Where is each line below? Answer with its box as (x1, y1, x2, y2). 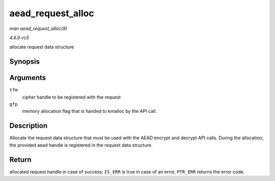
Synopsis (9, 57, 40, 66)
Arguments (9, 74, 46, 82)
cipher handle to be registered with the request (22, 94, 121, 100)
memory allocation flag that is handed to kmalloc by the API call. (22, 108, 157, 114)
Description (9, 122, 48, 130)
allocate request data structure (9, 44, 74, 50)
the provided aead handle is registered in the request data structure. (9, 142, 153, 148)
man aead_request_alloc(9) (9, 25, 67, 32)
